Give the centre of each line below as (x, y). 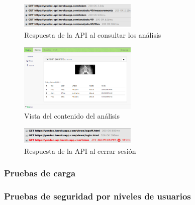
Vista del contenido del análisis (72, 116)
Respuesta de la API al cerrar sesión (80, 150)
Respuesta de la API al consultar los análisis (93, 35)
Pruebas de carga (40, 173)
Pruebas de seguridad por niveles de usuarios (97, 196)
